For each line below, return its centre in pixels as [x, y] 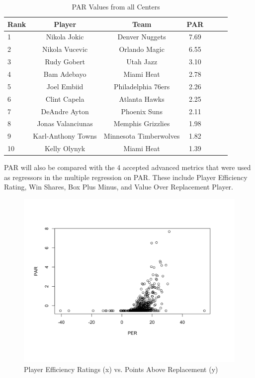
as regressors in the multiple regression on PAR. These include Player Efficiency [126, 177]
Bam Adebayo [65, 74]
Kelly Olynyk [65, 148]
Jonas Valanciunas [65, 123]
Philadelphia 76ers [142, 86]
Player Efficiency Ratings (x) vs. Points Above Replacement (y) [121, 369]
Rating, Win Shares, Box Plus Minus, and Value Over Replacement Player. [119, 187]
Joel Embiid [65, 86]
